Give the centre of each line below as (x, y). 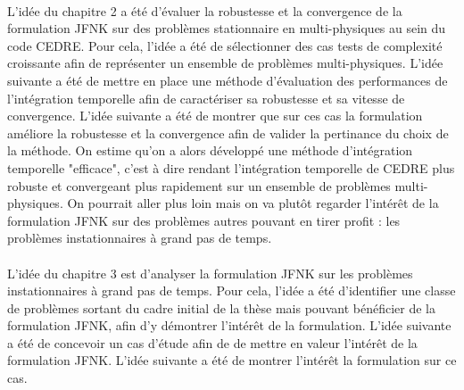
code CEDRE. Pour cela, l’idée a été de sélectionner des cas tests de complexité (225, 45)
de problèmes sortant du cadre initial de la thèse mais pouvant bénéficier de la (221, 307)
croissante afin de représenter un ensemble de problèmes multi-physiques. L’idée (225, 63)
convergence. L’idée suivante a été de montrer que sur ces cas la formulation (215, 116)
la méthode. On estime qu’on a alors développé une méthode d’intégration (210, 150)
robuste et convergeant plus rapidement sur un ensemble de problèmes (199, 185)
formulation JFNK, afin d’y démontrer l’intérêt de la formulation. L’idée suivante (229, 325)
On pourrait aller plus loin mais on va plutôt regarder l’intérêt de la (253, 203)
